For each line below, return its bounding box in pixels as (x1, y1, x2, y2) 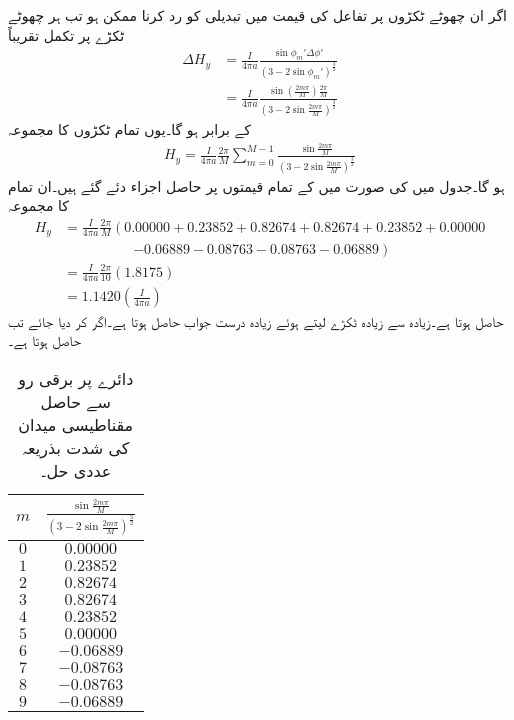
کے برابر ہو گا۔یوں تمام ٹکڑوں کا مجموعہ (8, 119, 251, 140)
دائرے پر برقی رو (18, 366, 134, 390)
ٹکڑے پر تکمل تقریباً (8, 24, 125, 45)
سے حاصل (40, 389, 111, 413)
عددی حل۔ (40, 458, 112, 482)
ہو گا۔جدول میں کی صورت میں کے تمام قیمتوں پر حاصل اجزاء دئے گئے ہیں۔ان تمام (8, 175, 505, 196)
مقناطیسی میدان (18, 412, 134, 436)
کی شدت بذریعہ (22, 435, 130, 459)
